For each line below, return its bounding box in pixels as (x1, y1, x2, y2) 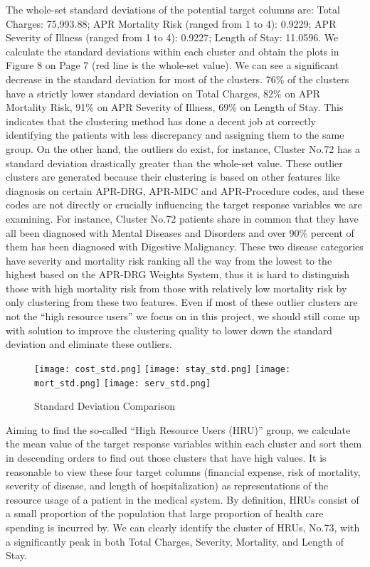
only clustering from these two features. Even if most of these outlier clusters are (6, 295, 358, 309)
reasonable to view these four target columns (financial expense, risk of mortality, (6, 464, 361, 479)
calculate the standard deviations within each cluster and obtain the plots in (6, 43, 339, 58)
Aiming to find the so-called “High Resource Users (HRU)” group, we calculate (6, 422, 351, 437)
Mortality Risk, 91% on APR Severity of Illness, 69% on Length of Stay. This (6, 100, 344, 115)
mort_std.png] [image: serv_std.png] (34, 378, 211, 388)
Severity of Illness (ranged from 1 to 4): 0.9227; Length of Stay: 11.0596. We (6, 30, 339, 45)
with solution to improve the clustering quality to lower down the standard (6, 322, 332, 337)
